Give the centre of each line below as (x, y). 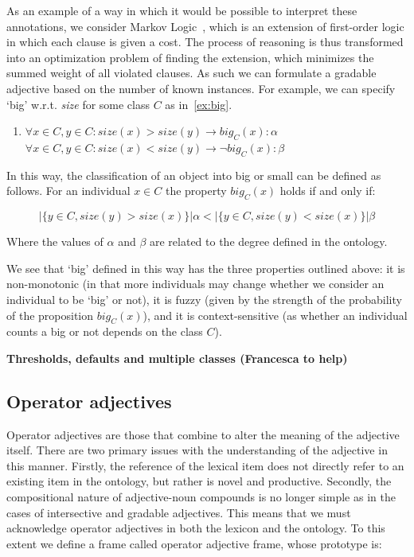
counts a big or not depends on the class (105, 331)
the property (196, 191)
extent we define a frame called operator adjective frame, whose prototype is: (194, 543)
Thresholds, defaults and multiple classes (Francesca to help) (177, 358)
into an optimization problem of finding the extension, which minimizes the (190, 57)
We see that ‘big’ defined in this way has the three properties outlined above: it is (206, 268)
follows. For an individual (68, 191)
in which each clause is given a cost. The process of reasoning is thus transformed (205, 42)
